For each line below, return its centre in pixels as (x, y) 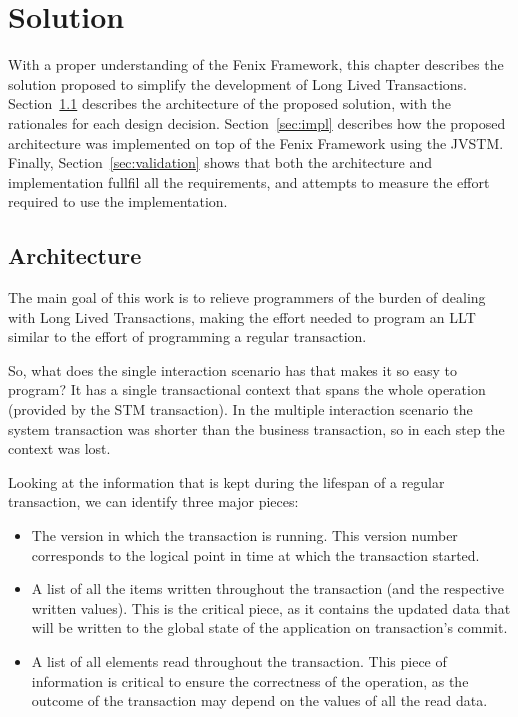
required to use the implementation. (118, 201)
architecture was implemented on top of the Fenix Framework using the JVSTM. (256, 142)
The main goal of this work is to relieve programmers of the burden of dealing (247, 297)
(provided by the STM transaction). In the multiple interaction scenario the (240, 409)
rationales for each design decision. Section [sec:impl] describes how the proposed (257, 122)
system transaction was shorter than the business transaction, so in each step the (256, 428)
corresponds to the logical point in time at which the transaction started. (255, 554)
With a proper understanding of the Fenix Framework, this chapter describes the (256, 64)
